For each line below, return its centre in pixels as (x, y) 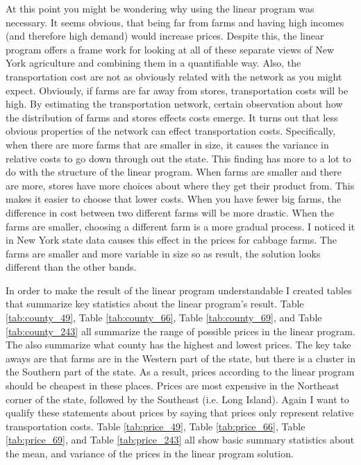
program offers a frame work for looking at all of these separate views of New (170, 49)
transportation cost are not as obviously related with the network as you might (174, 76)
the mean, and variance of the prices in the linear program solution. (150, 453)
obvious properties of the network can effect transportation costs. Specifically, (171, 131)
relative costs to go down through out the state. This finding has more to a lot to (178, 158)
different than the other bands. (71, 267)
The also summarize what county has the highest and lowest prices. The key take (178, 345)
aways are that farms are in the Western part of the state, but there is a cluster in (180, 358)
